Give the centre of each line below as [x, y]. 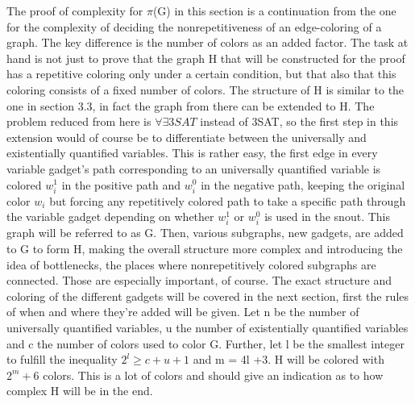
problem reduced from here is [79, 121]
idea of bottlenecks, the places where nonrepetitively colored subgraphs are [191, 264]
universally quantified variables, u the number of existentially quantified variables [207, 327]
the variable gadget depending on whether [110, 217]
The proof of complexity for [75, 10]
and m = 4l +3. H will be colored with [288, 359]
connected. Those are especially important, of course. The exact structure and [199, 280]
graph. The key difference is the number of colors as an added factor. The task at [207, 42]
